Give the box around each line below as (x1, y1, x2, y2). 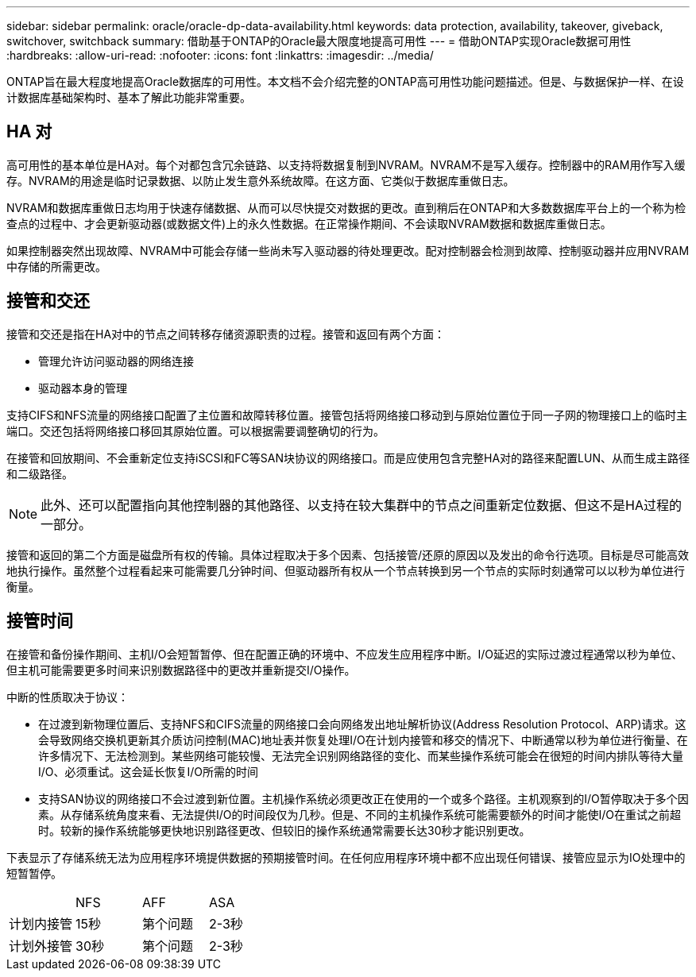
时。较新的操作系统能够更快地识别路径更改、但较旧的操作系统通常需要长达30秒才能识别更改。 (38, 823, 531, 837)
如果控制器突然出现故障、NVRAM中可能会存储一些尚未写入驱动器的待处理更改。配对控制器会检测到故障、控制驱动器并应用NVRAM (6, 243, 690, 257)
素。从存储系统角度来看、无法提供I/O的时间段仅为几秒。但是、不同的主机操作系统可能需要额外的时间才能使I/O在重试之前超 (38, 807, 682, 821)
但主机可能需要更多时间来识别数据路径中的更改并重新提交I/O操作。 (6, 662, 356, 677)
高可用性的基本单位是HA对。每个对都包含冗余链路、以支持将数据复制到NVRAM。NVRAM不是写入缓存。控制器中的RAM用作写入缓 (6, 157, 686, 172)
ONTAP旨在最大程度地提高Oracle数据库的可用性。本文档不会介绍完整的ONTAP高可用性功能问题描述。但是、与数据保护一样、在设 (6, 75, 684, 88)
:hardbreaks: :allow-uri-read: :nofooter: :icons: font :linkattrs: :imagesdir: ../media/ (6, 48, 434, 62)
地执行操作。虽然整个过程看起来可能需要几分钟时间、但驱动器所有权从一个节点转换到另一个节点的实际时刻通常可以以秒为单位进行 (6, 563, 685, 577)
